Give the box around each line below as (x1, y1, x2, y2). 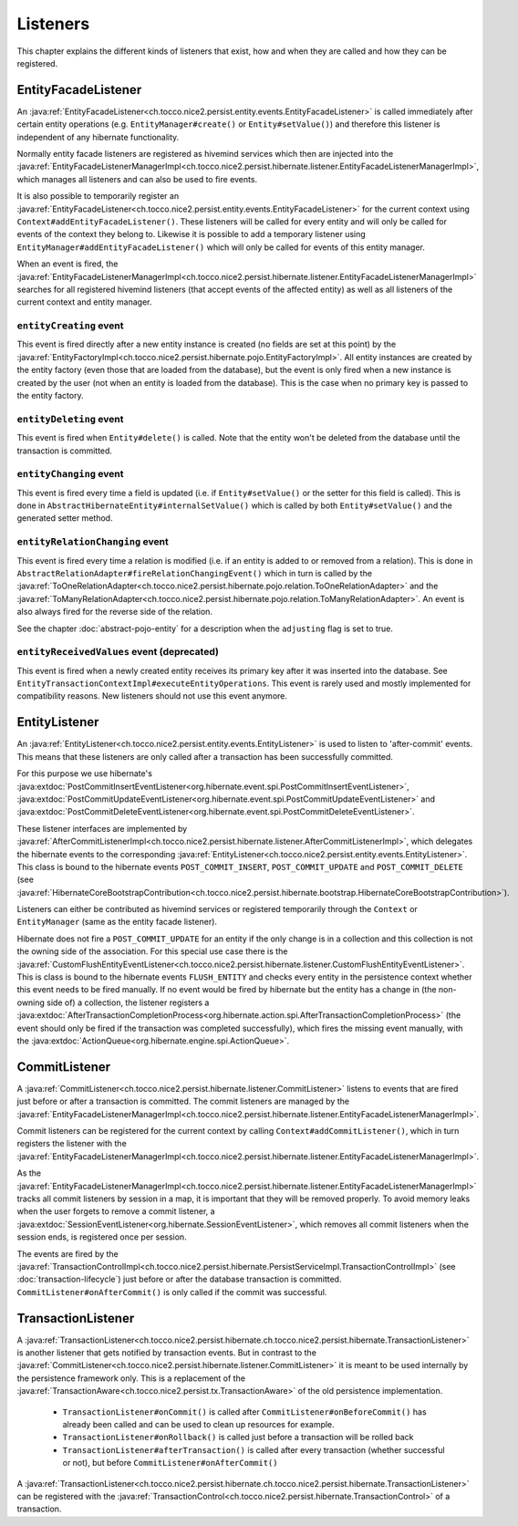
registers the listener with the (16, 1138, 127, 1149)
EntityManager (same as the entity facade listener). (16, 917, 218, 928)
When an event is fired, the (16, 258, 119, 269)
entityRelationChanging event (16, 535, 169, 548)
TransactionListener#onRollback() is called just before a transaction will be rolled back (62, 1432, 414, 1443)
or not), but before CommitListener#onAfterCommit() (62, 1458, 278, 1469)
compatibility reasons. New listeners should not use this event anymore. (16, 690, 287, 701)
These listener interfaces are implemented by (16, 823, 188, 834)
